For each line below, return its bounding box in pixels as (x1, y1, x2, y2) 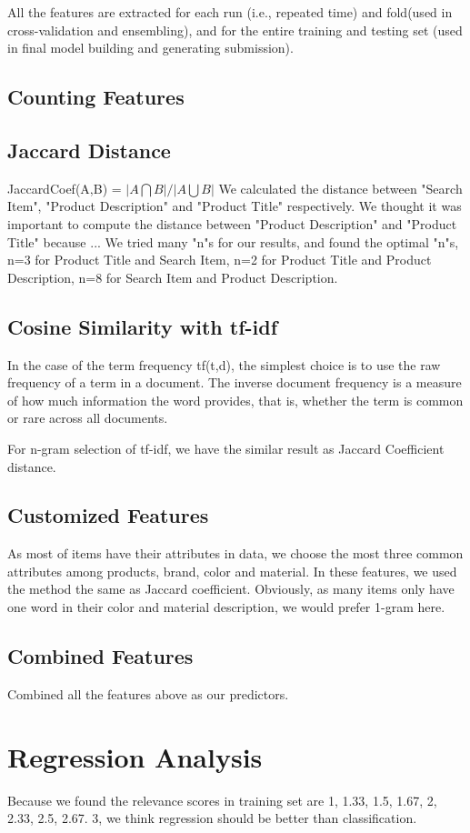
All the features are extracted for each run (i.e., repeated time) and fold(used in (7, 3, 453, 21)
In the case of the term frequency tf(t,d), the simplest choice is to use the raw (7, 355, 441, 374)
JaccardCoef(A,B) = (7, 178, 122, 197)
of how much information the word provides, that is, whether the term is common (7, 390, 464, 409)
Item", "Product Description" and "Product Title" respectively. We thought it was (7, 196, 462, 216)
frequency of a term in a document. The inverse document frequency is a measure (7, 373, 462, 392)
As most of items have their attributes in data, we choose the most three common (7, 544, 464, 563)
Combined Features (7, 642, 194, 670)
